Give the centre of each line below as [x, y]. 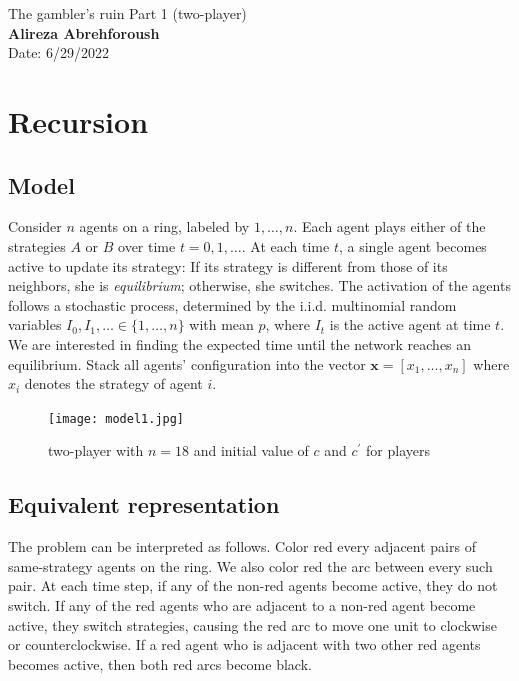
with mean [221, 324]
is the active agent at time [410, 324]
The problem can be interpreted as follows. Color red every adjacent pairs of [242, 546]
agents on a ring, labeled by [164, 226]
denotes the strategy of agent [113, 383]
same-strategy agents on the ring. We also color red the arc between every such [250, 565]
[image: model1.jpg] [116, 418]
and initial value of [251, 450]
